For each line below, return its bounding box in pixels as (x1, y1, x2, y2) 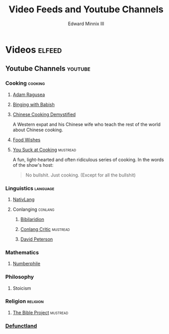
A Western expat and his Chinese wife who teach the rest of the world (12, 121, 161, 127)
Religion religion (5, 298, 44, 305)
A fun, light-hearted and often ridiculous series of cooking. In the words (12, 156, 164, 163)
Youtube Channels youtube (5, 64, 91, 73)
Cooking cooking (5, 80, 45, 87)
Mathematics (5, 249, 39, 256)
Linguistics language (5, 185, 55, 192)
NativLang (12, 196, 35, 202)
